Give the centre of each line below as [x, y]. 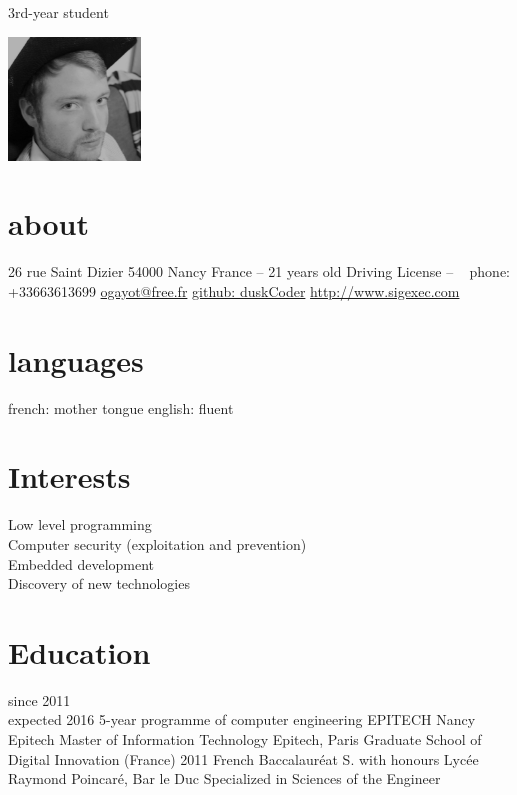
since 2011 [39, 699]
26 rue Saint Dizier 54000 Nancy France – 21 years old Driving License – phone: [259, 271]
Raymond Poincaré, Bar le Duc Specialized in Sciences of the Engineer [224, 778]
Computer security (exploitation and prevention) [157, 543]
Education [79, 651]
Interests [69, 476]
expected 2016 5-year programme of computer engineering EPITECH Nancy [242, 719]
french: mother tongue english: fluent [121, 407]
